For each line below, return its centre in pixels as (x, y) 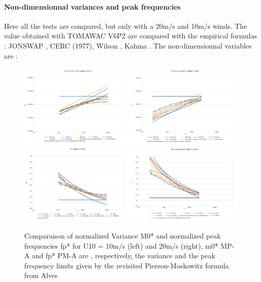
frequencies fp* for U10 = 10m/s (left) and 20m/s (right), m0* (121, 245)
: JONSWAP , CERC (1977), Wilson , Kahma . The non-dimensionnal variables (128, 45)
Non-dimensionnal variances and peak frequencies (92, 6)
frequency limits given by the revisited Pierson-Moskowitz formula (127, 265)
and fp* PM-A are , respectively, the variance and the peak (124, 255)
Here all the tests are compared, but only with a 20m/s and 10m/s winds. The (126, 26)
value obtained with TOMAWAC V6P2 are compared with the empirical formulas (130, 36)
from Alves (41, 275)
